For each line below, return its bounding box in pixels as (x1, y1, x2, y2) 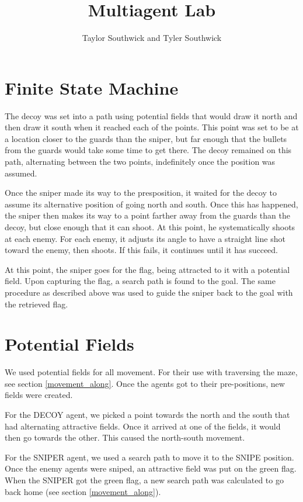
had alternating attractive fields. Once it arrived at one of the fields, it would (5, 420, 281, 432)
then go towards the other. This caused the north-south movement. (5, 431, 245, 444)
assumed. (5, 167, 37, 179)
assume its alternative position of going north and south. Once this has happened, (5, 198, 298, 210)
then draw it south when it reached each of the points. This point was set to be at (5, 121, 299, 133)
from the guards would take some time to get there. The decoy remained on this (5, 144, 292, 156)
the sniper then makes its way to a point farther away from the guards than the (5, 209, 290, 221)
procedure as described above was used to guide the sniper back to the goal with (5, 286, 293, 298)
